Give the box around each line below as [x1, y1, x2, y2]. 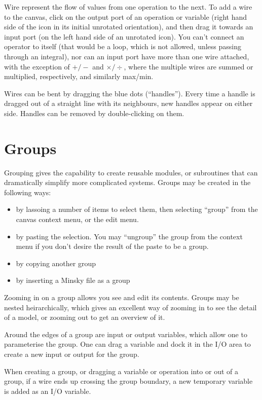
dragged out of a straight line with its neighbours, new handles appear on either [4, 98, 253, 108]
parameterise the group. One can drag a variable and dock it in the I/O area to [4, 339, 251, 349]
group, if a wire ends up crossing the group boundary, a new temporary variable [4, 376, 253, 386]
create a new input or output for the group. [4, 348, 139, 359]
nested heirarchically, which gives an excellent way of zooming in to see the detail [4, 302, 257, 312]
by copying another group [16, 258, 96, 268]
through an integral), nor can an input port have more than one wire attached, [4, 51, 249, 61]
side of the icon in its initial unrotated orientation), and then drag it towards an [4, 21, 253, 32]
